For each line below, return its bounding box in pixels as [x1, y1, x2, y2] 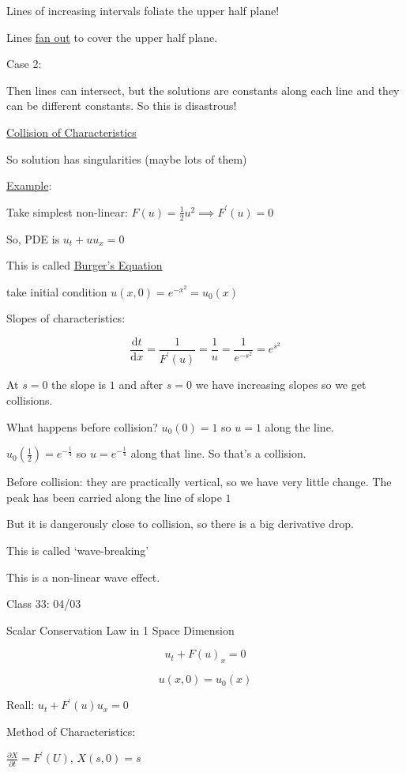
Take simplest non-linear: [6, 203, 128, 220]
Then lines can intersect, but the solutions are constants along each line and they [6, 81, 400, 98]
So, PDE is [6, 230, 60, 247]
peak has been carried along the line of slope [6, 488, 222, 505]
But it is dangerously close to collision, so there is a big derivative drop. [6, 515, 354, 532]
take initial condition [6, 283, 107, 300]
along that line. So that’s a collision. [130, 445, 306, 462]
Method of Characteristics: [6, 722, 136, 739]
